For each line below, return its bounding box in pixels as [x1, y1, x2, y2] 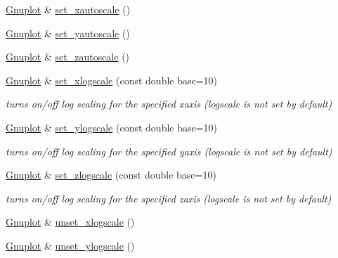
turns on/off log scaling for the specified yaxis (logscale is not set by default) [6, 143, 332, 158]
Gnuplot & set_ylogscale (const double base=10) [6, 120, 218, 134]
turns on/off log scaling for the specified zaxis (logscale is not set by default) [6, 191, 332, 205]
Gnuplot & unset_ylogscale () [6, 238, 135, 252]
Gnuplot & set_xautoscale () [6, 2, 131, 16]
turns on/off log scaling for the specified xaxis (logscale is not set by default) [6, 96, 332, 111]
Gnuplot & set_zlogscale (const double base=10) [6, 167, 216, 182]
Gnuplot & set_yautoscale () [6, 25, 130, 40]
